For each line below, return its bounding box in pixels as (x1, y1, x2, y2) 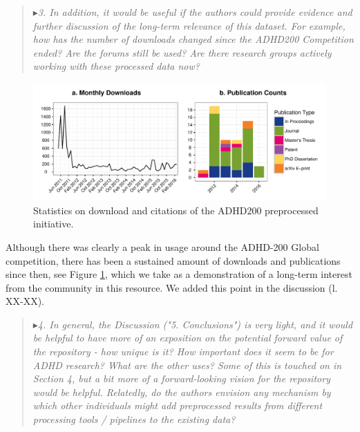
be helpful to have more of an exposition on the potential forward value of (32, 330, 343, 345)
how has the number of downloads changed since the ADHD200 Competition (32, 32, 354, 46)
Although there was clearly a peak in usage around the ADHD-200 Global (6, 239, 319, 254)
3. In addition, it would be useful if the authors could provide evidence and (37, 5, 352, 19)
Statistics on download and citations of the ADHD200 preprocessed (33, 203, 319, 217)
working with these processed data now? (32, 59, 200, 73)
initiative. (33, 216, 74, 231)
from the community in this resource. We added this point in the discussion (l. (6, 280, 338, 294)
